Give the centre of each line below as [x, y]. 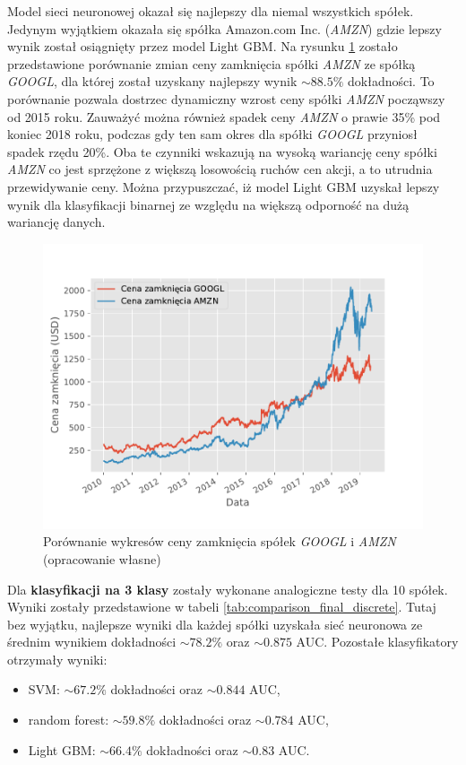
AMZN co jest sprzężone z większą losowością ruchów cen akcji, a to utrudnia [220, 169]
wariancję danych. [56, 222]
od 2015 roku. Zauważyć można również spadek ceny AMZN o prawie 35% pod [224, 116]
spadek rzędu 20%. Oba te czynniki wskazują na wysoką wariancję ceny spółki [222, 151]
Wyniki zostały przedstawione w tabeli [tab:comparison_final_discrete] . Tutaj [222, 607]
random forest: [69, 720]
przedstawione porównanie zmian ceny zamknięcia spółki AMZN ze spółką [211, 63]
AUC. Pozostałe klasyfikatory [377, 642]
